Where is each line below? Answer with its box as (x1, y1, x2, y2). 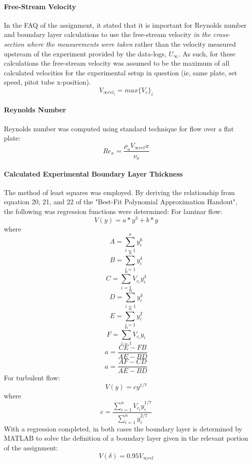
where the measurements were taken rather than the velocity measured (26, 38, 236, 49)
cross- (213, 29, 231, 39)
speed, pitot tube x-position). (4, 77, 91, 87)
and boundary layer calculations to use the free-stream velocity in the (4, 29, 211, 39)
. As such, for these (178, 48, 235, 58)
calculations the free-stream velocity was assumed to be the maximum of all (4, 58, 230, 68)
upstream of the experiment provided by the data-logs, (4, 48, 167, 58)
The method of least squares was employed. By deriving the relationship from (4, 187, 235, 197)
